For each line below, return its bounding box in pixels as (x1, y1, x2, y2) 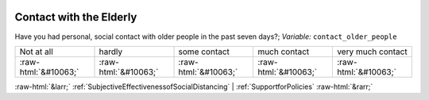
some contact (178, 46, 230, 57)
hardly (99, 46, 123, 57)
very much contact (336, 46, 408, 57)
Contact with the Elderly (14, 10, 137, 24)
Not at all (19, 46, 53, 57)
